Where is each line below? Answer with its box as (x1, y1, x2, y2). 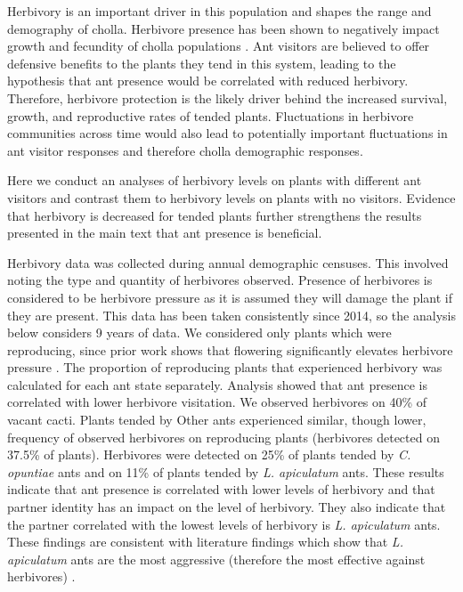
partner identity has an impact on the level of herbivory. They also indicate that (7, 498, 446, 516)
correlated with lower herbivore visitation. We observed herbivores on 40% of (7, 393, 427, 411)
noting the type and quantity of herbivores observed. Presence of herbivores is (7, 271, 433, 289)
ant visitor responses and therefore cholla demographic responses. (7, 141, 363, 159)
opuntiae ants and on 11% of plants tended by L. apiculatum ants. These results (7, 462, 444, 481)
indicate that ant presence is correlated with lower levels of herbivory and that (7, 480, 435, 499)
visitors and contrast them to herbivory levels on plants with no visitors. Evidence (7, 188, 456, 207)
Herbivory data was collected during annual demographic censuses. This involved (7, 253, 449, 272)
